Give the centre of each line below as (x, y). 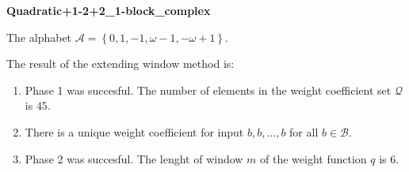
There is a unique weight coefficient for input (134, 131)
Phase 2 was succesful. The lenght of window (134, 158)
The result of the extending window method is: (120, 64)
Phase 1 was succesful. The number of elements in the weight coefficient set (208, 90)
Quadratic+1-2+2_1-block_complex (109, 10)
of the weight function (313, 158)
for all (304, 131)
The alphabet (39, 37)
